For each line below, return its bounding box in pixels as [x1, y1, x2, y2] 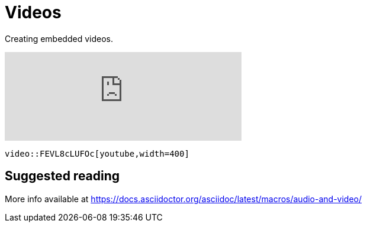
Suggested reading [5, 168, 120, 184]
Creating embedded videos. [5, 33, 113, 44]
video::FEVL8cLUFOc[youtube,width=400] [5, 148, 189, 158]
